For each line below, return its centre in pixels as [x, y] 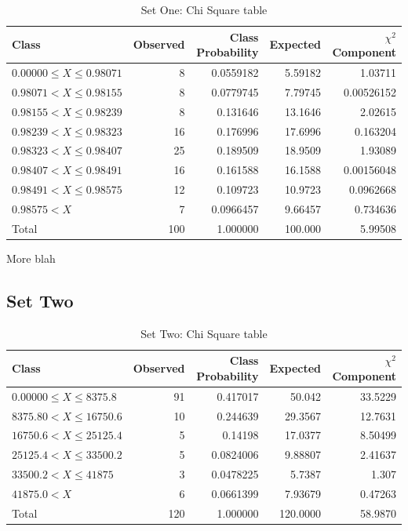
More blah [31, 258]
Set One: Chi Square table [204, 9]
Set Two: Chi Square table [204, 333]
